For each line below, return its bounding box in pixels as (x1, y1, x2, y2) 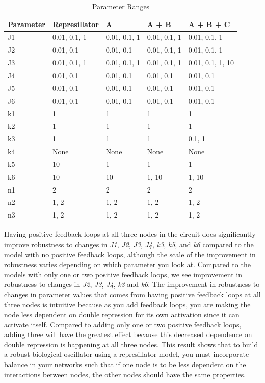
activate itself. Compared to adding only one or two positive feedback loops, (4, 319, 242, 329)
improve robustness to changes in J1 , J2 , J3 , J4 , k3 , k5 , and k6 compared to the (4, 238, 254, 249)
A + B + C (188, 18, 230, 29)
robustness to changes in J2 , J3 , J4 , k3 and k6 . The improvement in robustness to (4, 279, 260, 290)
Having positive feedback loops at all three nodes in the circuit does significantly (4, 229, 256, 240)
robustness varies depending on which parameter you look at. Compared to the (4, 259, 251, 270)
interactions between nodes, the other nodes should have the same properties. (4, 369, 246, 379)
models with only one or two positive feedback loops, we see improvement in (4, 269, 242, 279)
